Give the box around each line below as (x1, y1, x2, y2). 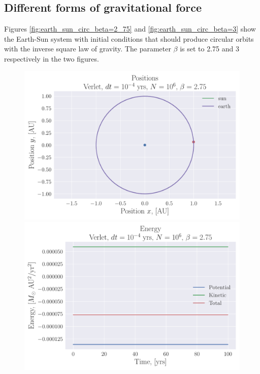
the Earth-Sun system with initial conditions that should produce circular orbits (4, 33, 254, 44)
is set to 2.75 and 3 (180, 43, 240, 54)
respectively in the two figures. (4, 53, 99, 64)
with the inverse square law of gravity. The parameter (4, 43, 171, 54)
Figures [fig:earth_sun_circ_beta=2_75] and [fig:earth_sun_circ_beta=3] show (4, 23, 256, 34)
